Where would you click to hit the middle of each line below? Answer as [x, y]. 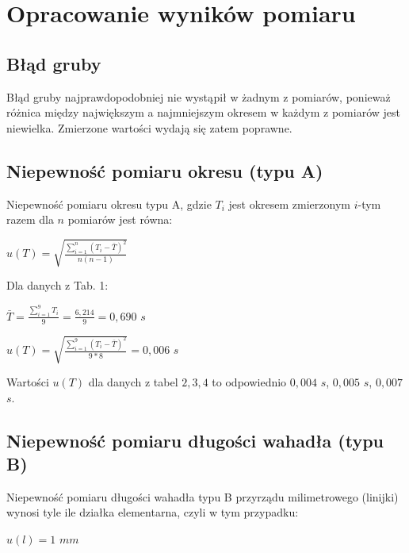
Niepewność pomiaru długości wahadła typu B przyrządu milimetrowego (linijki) [203, 496]
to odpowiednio [249, 382]
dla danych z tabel [133, 382]
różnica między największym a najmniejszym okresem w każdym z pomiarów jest [203, 112]
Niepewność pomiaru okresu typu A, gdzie [109, 204]
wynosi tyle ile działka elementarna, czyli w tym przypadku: [153, 512]
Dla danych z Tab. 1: [57, 285]
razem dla [30, 219]
